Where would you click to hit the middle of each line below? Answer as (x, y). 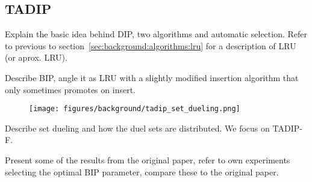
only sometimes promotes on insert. (70, 89)
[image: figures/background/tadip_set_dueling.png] (135, 109)
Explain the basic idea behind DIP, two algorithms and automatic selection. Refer (156, 34)
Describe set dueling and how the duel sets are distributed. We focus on (137, 128)
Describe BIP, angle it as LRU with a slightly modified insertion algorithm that (152, 77)
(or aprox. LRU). (36, 57)
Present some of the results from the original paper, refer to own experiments (148, 160)
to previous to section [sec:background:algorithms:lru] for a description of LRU (151, 45)
